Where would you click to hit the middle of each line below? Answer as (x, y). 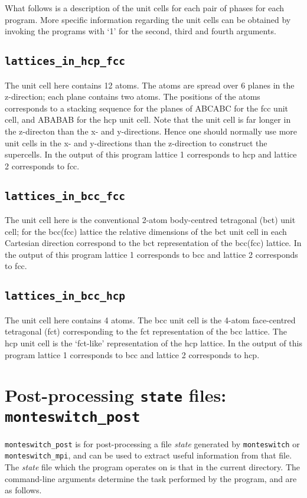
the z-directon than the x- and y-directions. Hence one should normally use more (151, 131)
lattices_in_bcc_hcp (65, 296)
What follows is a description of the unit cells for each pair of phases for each (145, 8)
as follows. (23, 490)
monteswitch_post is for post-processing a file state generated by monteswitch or (152, 443)
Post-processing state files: (116, 395)
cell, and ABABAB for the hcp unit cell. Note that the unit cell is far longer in (148, 119)
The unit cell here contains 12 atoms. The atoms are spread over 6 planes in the (150, 85)
